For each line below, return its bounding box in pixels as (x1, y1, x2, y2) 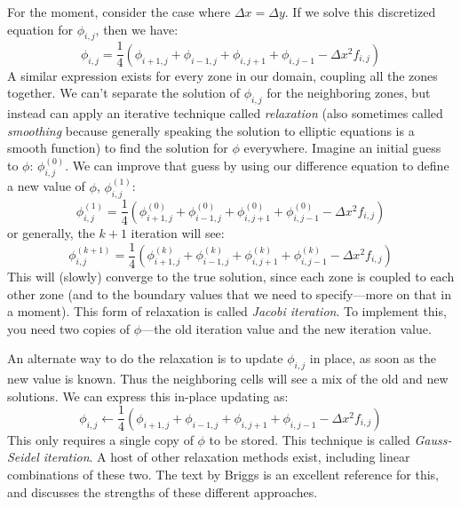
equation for (7, 20, 73, 38)
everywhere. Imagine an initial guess (243, 139, 441, 157)
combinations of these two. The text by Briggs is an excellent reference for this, (7, 465, 440, 484)
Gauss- (414, 430, 452, 448)
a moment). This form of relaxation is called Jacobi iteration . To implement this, (7, 302, 447, 321)
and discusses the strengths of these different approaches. (7, 482, 318, 501)
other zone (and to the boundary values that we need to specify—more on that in (7, 284, 451, 303)
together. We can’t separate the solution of (7, 83, 240, 102)
